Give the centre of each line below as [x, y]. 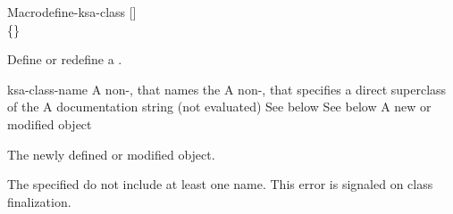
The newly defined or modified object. [111, 154]
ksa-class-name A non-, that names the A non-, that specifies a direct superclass [227, 89]
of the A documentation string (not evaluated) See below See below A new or [219, 107]
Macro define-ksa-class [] [72, 12]
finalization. [39, 201]
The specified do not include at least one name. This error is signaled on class [220, 184]
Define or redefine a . [65, 59]
